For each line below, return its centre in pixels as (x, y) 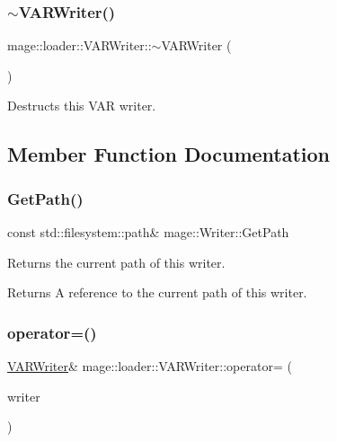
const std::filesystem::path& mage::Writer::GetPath (148, 232)
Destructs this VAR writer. (82, 106)
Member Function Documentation (169, 154)
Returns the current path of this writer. (116, 262)
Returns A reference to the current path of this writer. (157, 292)
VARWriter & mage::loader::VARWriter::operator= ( (150, 366)
